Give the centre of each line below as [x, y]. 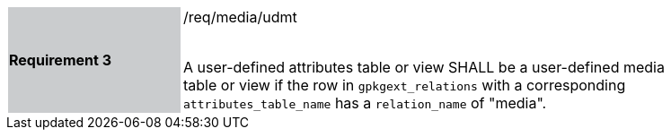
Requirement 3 [60, 60]
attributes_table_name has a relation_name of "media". [365, 103]
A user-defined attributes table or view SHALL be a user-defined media [424, 67]
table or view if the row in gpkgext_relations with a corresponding [405, 85]
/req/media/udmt [240, 17]
